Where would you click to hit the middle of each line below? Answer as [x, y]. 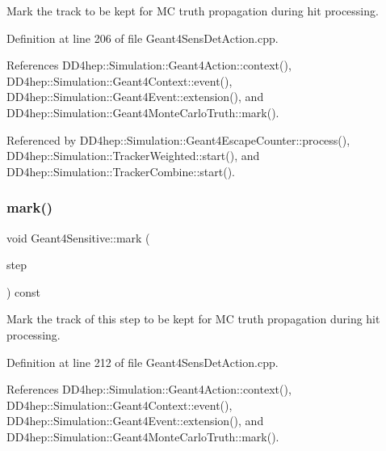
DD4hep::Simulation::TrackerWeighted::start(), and [133, 156]
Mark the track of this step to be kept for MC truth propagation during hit [193, 319]
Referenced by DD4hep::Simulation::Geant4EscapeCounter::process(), [178, 139]
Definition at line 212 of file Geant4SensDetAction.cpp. [143, 362]
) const [24, 291]
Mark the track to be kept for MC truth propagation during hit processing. [193, 11]
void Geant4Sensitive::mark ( [78, 237]
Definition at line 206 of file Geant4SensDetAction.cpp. [143, 38]
